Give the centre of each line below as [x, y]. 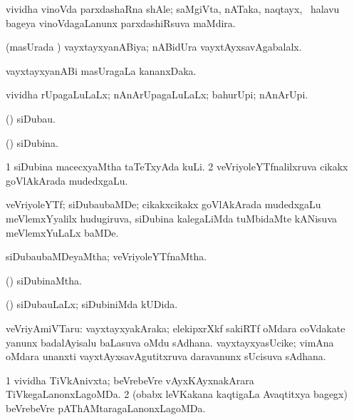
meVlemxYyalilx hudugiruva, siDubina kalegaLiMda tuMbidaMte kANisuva [171, 218]
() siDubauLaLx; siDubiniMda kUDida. [92, 304]
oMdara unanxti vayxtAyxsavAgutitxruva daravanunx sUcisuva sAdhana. [166, 356]
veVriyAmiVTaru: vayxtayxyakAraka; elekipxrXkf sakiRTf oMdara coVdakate [176, 328]
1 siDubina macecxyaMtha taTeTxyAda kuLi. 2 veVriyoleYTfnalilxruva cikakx [177, 167]
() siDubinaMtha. [44, 280]
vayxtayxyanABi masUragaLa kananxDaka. [101, 70]
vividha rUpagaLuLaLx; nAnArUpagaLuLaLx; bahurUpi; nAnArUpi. [157, 94]
